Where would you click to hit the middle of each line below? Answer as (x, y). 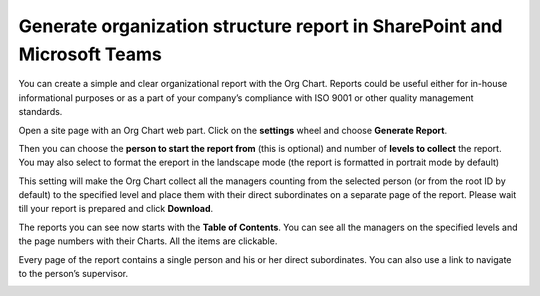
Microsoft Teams (90, 54)
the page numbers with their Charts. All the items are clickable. (148, 241)
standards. (40, 112)
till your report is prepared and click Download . (116, 209)
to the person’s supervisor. (73, 274)
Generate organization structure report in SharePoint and (261, 26)
